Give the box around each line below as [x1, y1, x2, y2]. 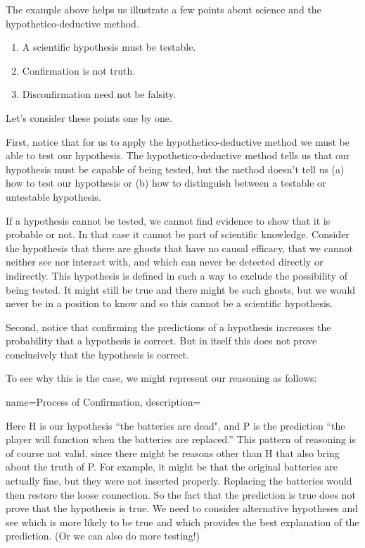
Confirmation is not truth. [22, 63, 136, 77]
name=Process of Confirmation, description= [6, 394, 201, 409]
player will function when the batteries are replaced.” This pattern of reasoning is [6, 432, 356, 447]
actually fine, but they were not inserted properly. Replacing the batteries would [6, 473, 352, 488]
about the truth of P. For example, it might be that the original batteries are [6, 459, 338, 474]
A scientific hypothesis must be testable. [22, 39, 196, 54]
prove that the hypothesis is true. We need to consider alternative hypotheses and [6, 501, 359, 516]
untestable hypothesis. [6, 189, 101, 204]
